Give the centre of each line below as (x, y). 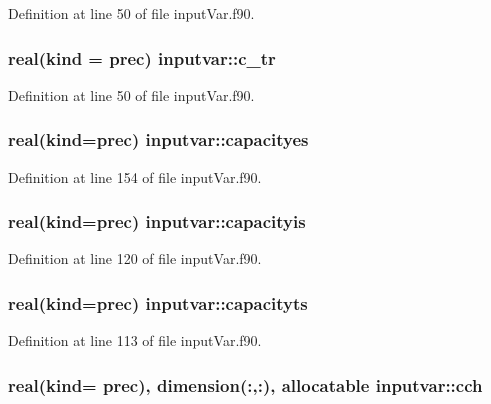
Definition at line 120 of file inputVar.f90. (135, 258)
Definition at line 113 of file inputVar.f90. (135, 340)
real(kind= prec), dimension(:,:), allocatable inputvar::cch (245, 384)
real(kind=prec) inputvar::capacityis (157, 221)
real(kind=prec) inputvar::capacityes (158, 139)
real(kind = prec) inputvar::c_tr (142, 57)
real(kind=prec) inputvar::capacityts (158, 302)
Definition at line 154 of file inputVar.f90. (135, 176)
